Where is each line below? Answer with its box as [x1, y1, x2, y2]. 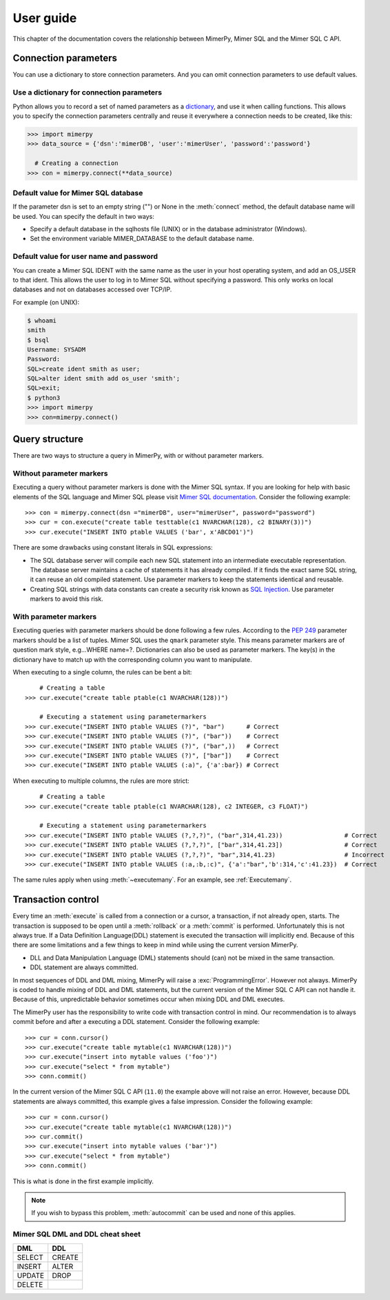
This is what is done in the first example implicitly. [12, 1177, 154, 1185]
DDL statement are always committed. [30, 963, 138, 971]
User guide [12, 10, 77, 26]
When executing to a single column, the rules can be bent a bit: [12, 668, 192, 676]
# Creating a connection [34, 159, 119, 167]
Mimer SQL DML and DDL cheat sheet [12, 1230, 141, 1239]
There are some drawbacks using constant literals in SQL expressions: [12, 543, 213, 552]
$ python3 [27, 394, 61, 402]
